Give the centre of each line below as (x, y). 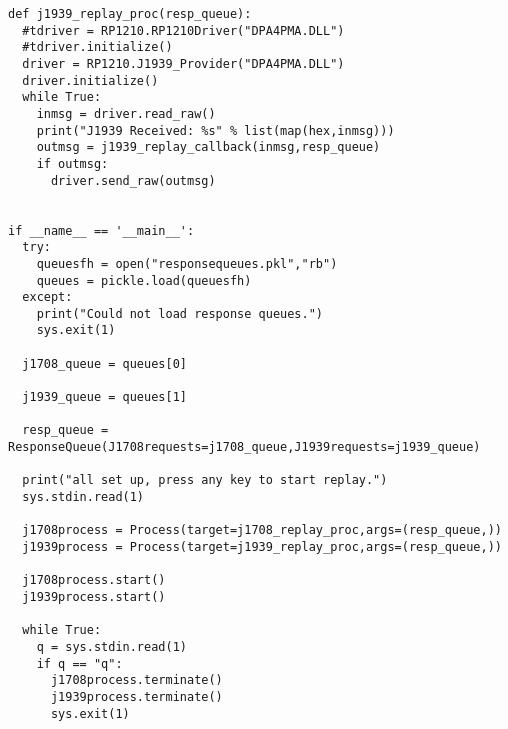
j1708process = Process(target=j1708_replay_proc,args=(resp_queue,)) (262, 530)
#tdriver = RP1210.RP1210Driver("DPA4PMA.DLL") (183, 30)
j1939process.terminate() (136, 696)
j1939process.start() (94, 596)
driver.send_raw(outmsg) (133, 180)
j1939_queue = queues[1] (104, 397)
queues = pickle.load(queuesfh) (144, 280)
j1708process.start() (94, 580)
